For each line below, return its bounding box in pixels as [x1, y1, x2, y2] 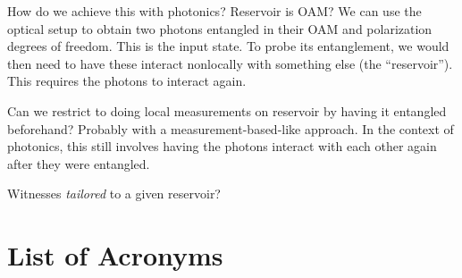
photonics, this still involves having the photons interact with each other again [7, 137, 437, 156]
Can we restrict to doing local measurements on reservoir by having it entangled [7, 101, 447, 120]
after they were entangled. [7, 154, 150, 173]
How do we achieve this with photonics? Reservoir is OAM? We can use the [7, 2, 422, 20]
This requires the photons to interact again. [7, 72, 247, 90]
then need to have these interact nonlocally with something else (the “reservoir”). [7, 54, 453, 72]
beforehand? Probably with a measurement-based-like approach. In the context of [7, 119, 454, 138]
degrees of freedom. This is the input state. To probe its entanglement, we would [7, 37, 449, 55]
